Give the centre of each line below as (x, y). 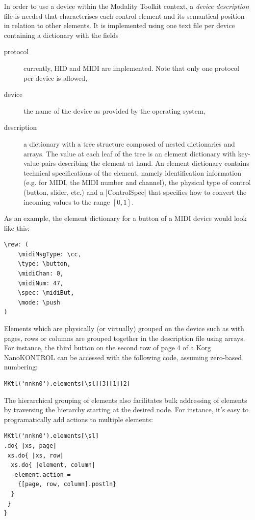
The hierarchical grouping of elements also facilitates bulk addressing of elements (126, 400)
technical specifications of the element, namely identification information (132, 172)
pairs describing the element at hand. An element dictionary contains (145, 163)
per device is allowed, (55, 77)
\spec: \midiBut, (46, 293)
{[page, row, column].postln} (67, 484)
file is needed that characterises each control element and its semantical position (124, 15)
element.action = (43, 474)
